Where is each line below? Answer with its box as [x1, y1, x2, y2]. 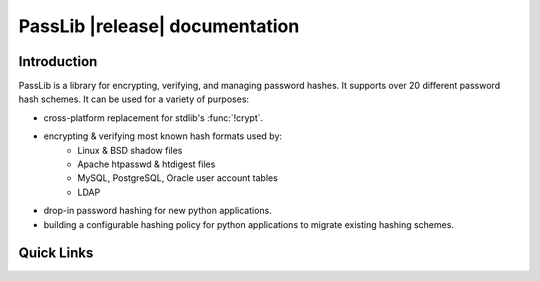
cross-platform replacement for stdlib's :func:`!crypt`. [43, 111, 264, 124]
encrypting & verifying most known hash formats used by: [43, 130, 283, 142]
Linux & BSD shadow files [77, 144, 183, 156]
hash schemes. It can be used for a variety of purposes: [18, 93, 250, 105]
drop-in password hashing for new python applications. [43, 205, 272, 217]
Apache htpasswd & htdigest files [77, 158, 216, 170]
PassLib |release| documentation [18, 15, 300, 37]
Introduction [18, 53, 98, 70]
